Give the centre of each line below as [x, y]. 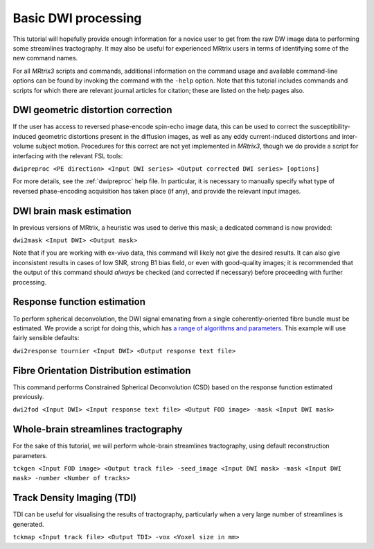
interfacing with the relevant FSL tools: [68, 155]
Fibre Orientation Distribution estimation [102, 370]
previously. [28, 396]
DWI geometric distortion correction [92, 110]
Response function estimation [79, 302]
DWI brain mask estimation [72, 211]
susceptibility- [330, 127]
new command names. [45, 58]
